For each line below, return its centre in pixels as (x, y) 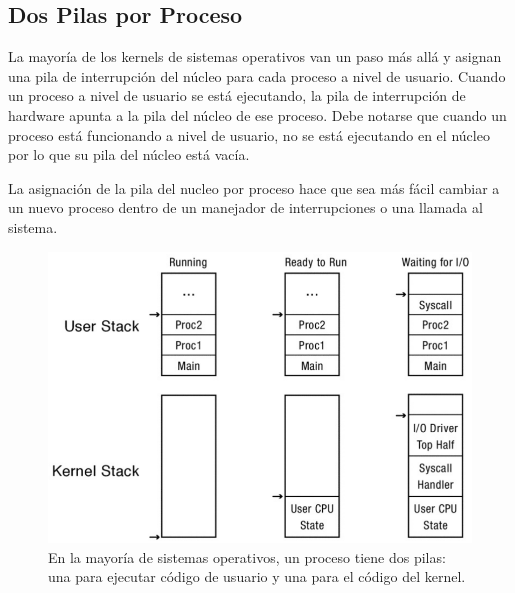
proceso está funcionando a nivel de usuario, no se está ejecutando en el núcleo (249, 134)
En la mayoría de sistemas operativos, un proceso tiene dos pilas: (247, 556)
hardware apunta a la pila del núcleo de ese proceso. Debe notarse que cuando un (257, 114)
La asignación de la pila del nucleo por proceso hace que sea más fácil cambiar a (254, 187)
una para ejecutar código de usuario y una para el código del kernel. (257, 576)
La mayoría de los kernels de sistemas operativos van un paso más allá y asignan (255, 56)
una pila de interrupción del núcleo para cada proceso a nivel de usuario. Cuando (257, 75)
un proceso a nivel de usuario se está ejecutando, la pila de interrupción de (237, 95)
